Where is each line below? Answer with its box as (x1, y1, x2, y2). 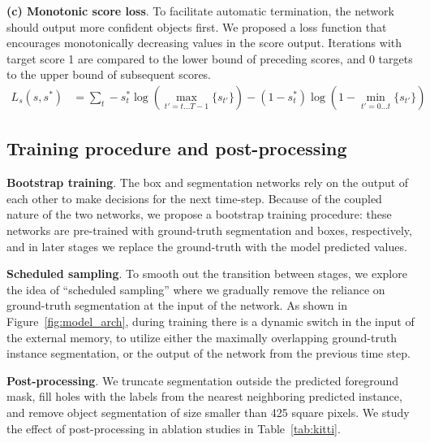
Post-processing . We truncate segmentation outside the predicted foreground (6, 371, 399, 389)
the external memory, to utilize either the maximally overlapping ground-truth (6, 328, 397, 345)
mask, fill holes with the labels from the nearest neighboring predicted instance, (6, 388, 402, 405)
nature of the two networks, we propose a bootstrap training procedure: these (6, 206, 392, 223)
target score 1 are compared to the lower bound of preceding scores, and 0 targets (6, 50, 413, 67)
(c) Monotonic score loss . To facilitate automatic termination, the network (6, 2, 394, 19)
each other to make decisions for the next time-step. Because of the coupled (6, 189, 382, 206)
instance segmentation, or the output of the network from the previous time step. (6, 345, 411, 362)
